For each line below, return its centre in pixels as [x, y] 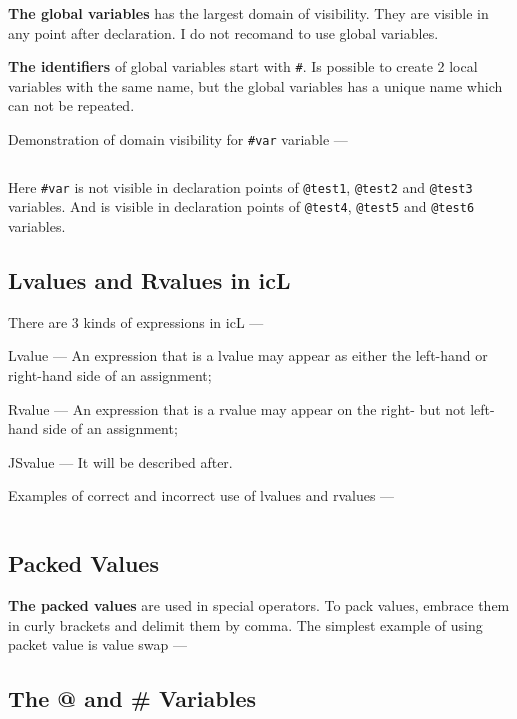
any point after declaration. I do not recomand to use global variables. [223, 32]
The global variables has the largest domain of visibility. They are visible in [248, 13]
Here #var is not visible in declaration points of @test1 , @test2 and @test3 [240, 186]
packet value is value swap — [98, 644]
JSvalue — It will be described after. [120, 461]
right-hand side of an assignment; [110, 374]
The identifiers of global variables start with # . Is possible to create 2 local [243, 66]
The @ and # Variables [132, 698]
